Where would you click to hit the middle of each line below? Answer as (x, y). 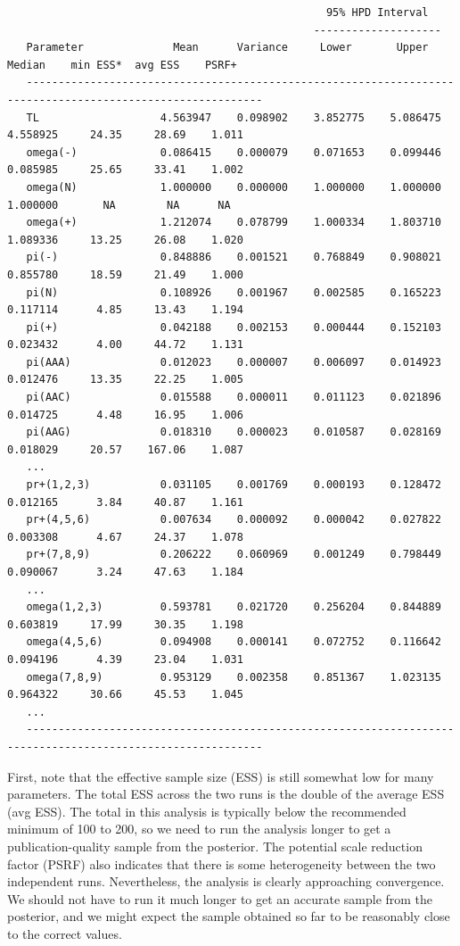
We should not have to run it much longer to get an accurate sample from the (220, 898)
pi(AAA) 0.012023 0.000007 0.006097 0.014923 (234, 362)
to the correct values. (65, 933)
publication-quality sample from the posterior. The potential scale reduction (215, 846)
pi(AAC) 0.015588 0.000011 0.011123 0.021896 (234, 398)
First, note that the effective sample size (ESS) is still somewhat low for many (221, 776)
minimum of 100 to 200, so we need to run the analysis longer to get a (199, 829)
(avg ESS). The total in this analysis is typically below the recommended (207, 811)
